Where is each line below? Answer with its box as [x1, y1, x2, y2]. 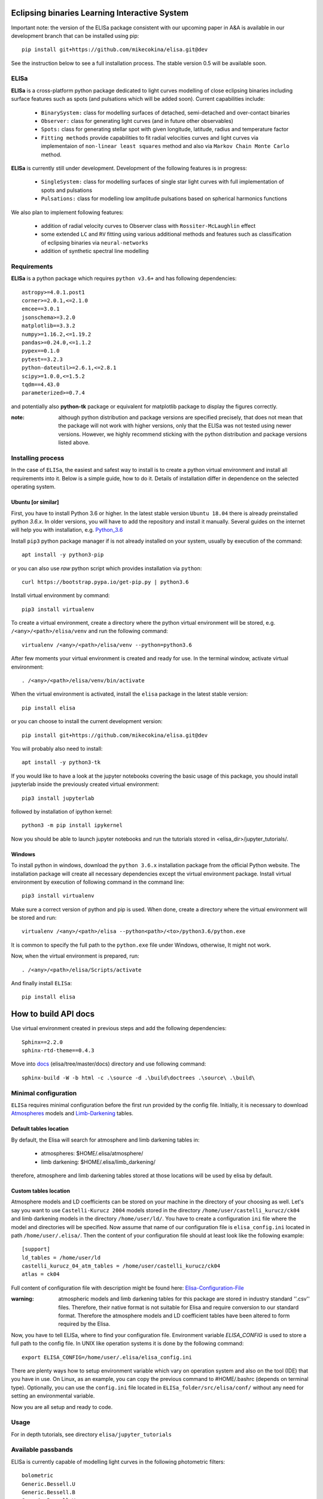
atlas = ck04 [22, 1271, 60, 1278]
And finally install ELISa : [11, 980, 72, 987]
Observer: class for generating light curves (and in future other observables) [41, 118, 233, 124]
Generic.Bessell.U [22, 1480, 76, 1487]
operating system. [11, 483, 56, 490]
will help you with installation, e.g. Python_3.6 [11, 526, 123, 534]
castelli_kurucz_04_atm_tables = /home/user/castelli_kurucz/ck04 [22, 1263, 221, 1269]
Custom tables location [11, 1187, 71, 1194]
